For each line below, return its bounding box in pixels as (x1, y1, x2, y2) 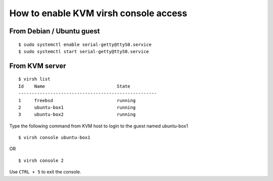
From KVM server (9, 61, 66, 70)
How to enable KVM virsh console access (9, 8, 188, 19)
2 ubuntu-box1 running (18, 104, 136, 110)
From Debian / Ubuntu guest (9, 27, 100, 35)
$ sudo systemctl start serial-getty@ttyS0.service (18, 49, 149, 54)
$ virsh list (18, 76, 51, 82)
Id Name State (18, 83, 131, 89)
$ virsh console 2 (18, 157, 64, 163)
